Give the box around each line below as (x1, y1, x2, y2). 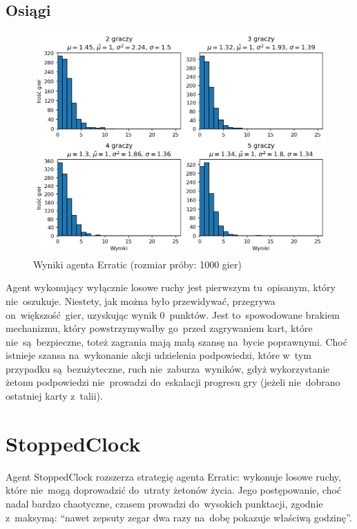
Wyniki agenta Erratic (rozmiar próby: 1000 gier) (33, 257, 242, 271)
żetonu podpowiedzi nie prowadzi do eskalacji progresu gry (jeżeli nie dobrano (6, 375, 340, 389)
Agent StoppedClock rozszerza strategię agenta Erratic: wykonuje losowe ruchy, (6, 469, 341, 483)
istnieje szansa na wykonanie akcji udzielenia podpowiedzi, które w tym (6, 348, 311, 362)
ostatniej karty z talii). (6, 389, 103, 403)
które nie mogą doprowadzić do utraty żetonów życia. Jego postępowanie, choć (6, 483, 342, 497)
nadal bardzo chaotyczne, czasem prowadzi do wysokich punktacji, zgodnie (6, 496, 323, 510)
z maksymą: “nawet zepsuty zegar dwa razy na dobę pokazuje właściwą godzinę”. (6, 510, 352, 524)
